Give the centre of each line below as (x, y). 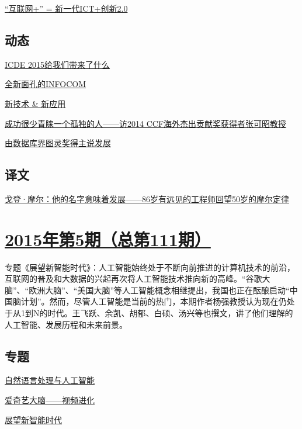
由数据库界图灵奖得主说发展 (58, 143)
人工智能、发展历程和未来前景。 (66, 324)
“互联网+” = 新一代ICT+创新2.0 (66, 8)
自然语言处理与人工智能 (50, 380)
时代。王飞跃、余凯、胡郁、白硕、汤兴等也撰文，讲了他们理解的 (170, 313)
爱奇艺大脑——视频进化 (50, 400)
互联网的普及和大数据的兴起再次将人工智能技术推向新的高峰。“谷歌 (133, 278)
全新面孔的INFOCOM (46, 84)
